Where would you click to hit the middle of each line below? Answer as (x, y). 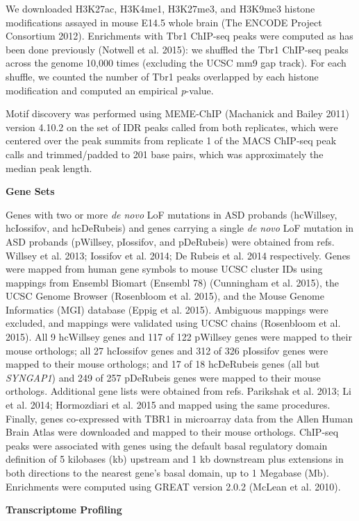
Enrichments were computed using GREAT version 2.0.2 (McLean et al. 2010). (173, 486)
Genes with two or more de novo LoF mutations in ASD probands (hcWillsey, (172, 214)
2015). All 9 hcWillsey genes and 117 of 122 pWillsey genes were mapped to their (179, 337)
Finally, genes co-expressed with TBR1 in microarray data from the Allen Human (179, 418)
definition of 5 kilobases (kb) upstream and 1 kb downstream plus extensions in (175, 459)
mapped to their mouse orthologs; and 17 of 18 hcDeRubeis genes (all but (163, 364)
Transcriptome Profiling (64, 510)
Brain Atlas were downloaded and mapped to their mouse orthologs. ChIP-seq (172, 432)
